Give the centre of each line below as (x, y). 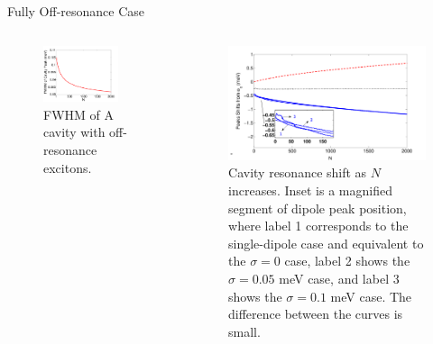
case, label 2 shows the (347, 261)
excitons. (68, 167)
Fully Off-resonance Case (76, 11)
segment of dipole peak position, (318, 208)
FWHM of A (78, 114)
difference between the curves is (316, 314)
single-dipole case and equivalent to (326, 243)
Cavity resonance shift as (298, 172)
